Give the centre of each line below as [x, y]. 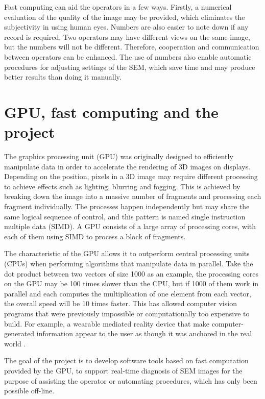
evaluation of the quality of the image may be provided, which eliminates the [125, 17]
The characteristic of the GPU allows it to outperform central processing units [127, 253]
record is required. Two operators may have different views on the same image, [127, 36]
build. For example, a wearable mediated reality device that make [107, 323]
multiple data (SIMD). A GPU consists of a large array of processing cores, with [130, 226]
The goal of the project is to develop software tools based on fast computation [126, 360]
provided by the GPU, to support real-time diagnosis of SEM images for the [123, 370]
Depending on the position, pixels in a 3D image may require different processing [131, 176]
